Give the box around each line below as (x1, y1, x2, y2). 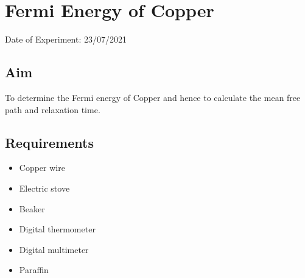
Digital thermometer (19, 223, 96, 235)
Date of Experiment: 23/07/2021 (5, 33, 127, 46)
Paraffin (19, 263, 49, 276)
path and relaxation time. (5, 103, 100, 116)
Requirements (5, 133, 94, 151)
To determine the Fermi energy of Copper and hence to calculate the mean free (5, 91, 301, 103)
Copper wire (19, 161, 65, 174)
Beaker (19, 202, 45, 215)
